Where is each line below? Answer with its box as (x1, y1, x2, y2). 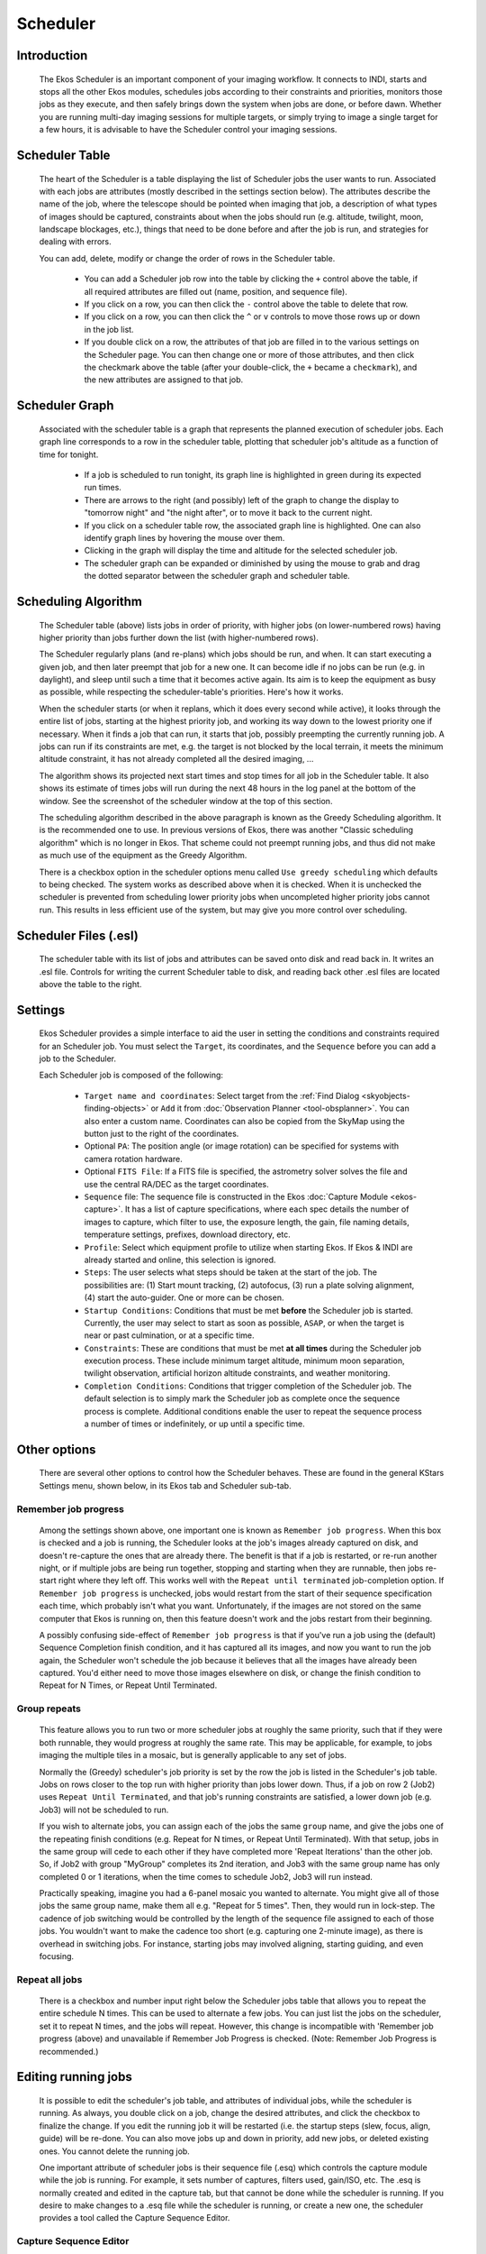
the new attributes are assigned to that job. (84, 374, 244, 385)
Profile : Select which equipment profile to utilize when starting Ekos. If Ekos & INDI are (84, 1242, 413, 1252)
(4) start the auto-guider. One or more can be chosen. (84, 1292, 284, 1303)
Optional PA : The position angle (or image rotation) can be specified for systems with (84, 1141, 400, 1151)
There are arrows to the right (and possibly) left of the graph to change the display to (84, 494, 400, 505)
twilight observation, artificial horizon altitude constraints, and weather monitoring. (84, 1368, 391, 1379)
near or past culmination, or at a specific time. (84, 1330, 256, 1341)
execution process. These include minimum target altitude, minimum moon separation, (84, 1355, 405, 1366)
